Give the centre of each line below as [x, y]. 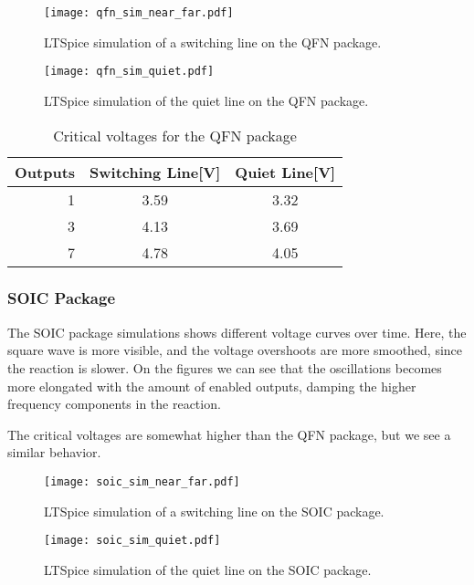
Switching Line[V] [155, 172]
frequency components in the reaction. [114, 404]
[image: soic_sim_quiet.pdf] [132, 541]
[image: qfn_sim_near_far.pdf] [139, 13]
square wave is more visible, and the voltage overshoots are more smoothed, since [235, 350]
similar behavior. [54, 452]
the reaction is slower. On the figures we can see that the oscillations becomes [225, 367]
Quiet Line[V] [285, 172]
